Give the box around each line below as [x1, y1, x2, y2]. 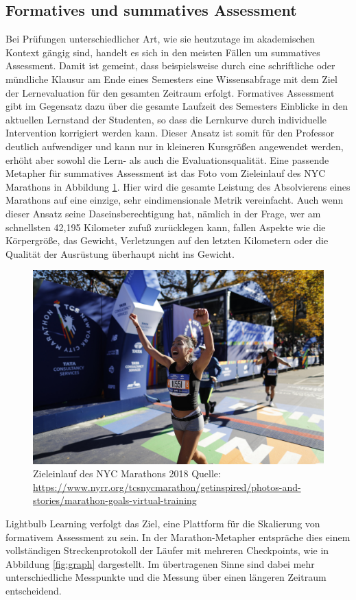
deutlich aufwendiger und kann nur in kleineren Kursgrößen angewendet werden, [5, 139, 344, 153]
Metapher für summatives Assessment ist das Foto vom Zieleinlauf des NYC [5, 166, 326, 180]
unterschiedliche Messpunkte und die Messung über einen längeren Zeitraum [5, 570, 327, 584]
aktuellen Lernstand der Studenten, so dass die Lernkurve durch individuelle [5, 112, 327, 126]
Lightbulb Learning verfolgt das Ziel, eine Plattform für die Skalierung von [5, 516, 320, 531]
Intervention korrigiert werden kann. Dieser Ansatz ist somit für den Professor [5, 125, 335, 140]
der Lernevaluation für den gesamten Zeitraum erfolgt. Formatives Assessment [5, 85, 335, 99]
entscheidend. [5, 584, 62, 598]
